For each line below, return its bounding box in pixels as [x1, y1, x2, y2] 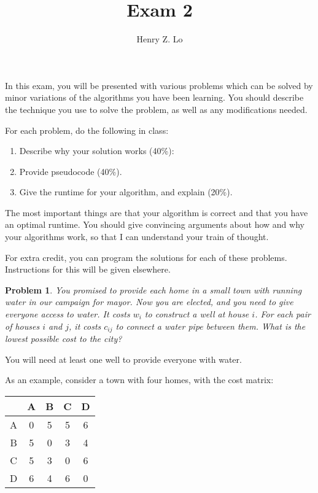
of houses [5, 319, 40, 332]
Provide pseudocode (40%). [19, 165, 122, 177]
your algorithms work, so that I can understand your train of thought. [5, 230, 269, 243]
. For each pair [255, 308, 311, 320]
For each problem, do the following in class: [5, 123, 169, 136]
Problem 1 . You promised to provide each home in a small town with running [5, 283, 302, 296]
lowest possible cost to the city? [5, 332, 122, 345]
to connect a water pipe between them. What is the [115, 319, 306, 332]
